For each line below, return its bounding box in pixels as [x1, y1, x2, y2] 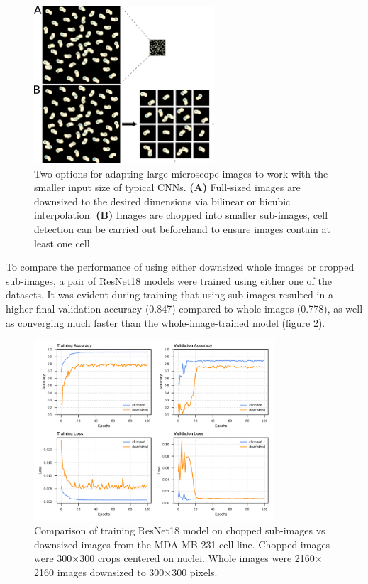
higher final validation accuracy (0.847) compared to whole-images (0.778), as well [6, 301, 363, 315]
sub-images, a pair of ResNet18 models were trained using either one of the [6, 273, 332, 288]
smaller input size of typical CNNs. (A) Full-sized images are [34, 180, 301, 195]
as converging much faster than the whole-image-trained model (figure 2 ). [6, 315, 325, 330]
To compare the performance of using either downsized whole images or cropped [6, 259, 355, 274]
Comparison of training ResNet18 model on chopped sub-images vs [34, 523, 325, 538]
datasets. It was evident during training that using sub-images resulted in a [6, 287, 333, 302]
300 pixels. [172, 564, 218, 579]
